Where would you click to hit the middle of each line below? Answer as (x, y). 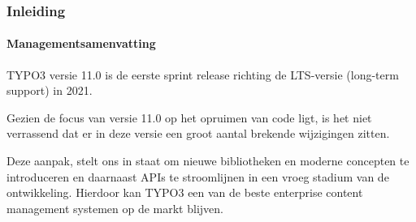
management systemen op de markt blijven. (115, 208)
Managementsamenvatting (81, 43)
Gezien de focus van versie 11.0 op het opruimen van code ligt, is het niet (189, 117)
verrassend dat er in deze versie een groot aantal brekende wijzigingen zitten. (198, 133)
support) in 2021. (50, 90)
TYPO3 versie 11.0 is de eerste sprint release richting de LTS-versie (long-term (203, 74)
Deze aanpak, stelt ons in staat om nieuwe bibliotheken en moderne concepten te (208, 161)
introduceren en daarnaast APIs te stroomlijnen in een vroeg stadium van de (198, 176)
